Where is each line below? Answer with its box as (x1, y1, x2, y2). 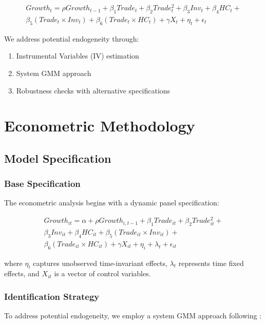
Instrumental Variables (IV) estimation (16, 50, 139, 61)
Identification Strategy (4, 290, 100, 302)
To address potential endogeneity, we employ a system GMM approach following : (4, 310, 261, 321)
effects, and (4, 268, 40, 279)
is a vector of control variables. (54, 268, 151, 279)
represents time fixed (178, 257, 244, 268)
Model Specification (4, 150, 111, 166)
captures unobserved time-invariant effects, (33, 257, 167, 268)
